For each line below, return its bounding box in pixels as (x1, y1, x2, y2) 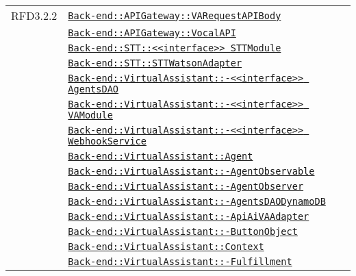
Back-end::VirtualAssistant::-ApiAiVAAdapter (68, 211, 309, 222)
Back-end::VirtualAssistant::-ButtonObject (68, 226, 298, 237)
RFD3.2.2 (11, 8, 58, 23)
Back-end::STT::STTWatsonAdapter (68, 58, 242, 68)
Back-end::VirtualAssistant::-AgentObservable (68, 166, 315, 177)
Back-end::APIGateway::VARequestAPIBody (68, 10, 281, 21)
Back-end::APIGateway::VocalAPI (68, 27, 236, 38)
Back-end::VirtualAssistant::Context (68, 241, 264, 252)
